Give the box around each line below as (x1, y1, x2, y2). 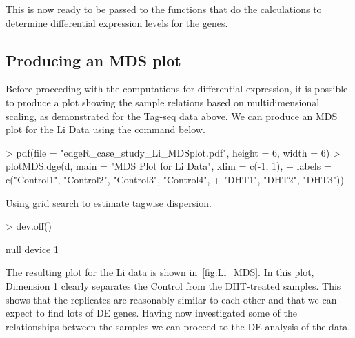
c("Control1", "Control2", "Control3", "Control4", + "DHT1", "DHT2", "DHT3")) (6, 172, 344, 186)
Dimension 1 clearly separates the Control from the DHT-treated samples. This (6, 278, 341, 292)
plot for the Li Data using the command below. (6, 122, 205, 137)
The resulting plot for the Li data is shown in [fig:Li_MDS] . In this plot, (6, 265, 314, 279)
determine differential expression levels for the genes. (6, 15, 228, 30)
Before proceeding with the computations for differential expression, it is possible (6, 81, 348, 96)
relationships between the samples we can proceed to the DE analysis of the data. (6, 319, 351, 333)
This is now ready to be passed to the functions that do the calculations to (6, 2, 322, 16)
